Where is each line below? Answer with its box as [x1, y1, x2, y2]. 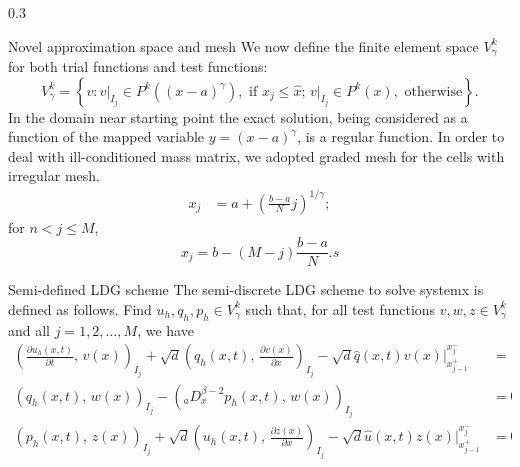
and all [8, 319, 51, 340]
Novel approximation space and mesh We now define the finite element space [8, 35, 479, 56]
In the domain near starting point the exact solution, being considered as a [8, 106, 468, 127]
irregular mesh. [8, 165, 100, 186]
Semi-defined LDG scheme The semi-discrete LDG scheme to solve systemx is [8, 279, 484, 300]
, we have [137, 319, 194, 340]
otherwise [404, 84, 463, 99]
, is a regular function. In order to [297, 126, 505, 147]
